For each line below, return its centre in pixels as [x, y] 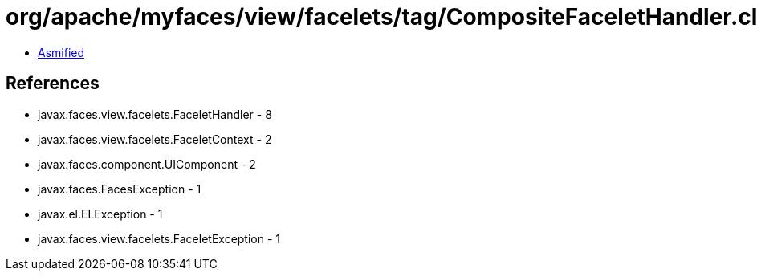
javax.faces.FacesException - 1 [120, 189]
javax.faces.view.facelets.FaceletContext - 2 [155, 139]
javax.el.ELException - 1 [100, 214]
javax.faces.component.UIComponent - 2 [147, 164]
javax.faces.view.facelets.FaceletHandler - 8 [155, 114]
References [53, 84]
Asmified [61, 52]
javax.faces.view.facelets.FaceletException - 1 [159, 238]
